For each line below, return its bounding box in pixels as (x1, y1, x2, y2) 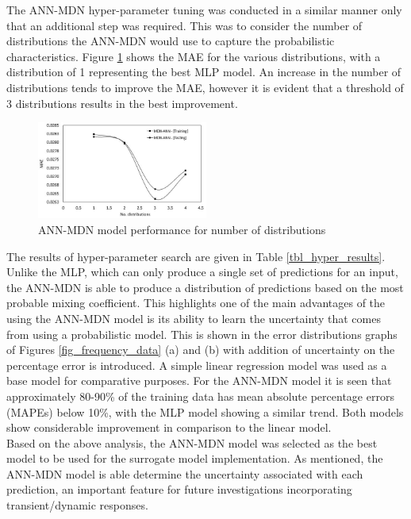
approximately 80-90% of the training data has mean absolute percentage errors (6, 387, 394, 404)
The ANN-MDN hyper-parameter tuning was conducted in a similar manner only (6, 2, 402, 17)
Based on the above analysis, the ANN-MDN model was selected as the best (6, 434, 378, 451)
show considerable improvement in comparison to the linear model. (6, 419, 332, 436)
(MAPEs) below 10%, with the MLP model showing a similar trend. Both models (6, 403, 404, 420)
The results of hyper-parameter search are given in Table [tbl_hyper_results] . (6, 248, 386, 264)
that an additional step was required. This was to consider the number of (6, 17, 363, 33)
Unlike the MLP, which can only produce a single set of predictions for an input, (6, 263, 398, 280)
